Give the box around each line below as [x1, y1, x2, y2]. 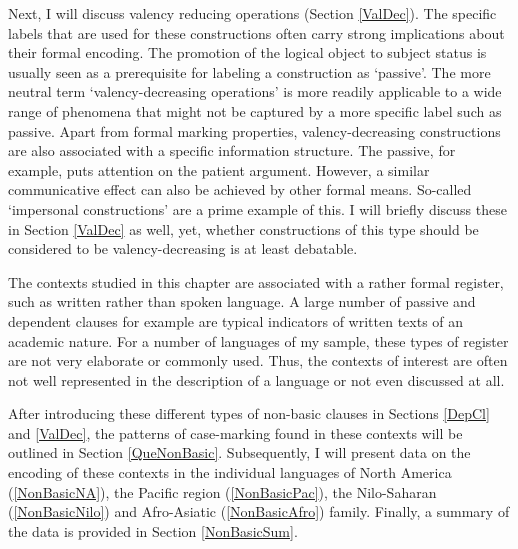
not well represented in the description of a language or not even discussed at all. [8, 369, 505, 390]
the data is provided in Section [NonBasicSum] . [8, 520, 298, 541]
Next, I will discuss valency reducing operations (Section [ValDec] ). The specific [8, 3, 497, 23]
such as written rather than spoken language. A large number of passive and [8, 291, 476, 312]
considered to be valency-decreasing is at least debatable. [8, 238, 358, 259]
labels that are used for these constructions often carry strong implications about [8, 22, 505, 43]
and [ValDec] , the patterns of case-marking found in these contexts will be [8, 422, 463, 443]
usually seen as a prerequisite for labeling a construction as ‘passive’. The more [8, 61, 491, 82]
